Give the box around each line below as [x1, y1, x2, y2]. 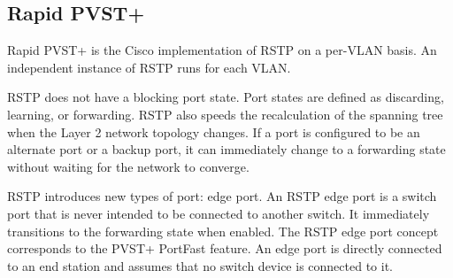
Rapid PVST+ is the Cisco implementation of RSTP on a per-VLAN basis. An [7, 41, 437, 59]
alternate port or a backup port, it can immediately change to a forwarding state [7, 140, 446, 158]
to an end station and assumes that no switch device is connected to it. [7, 256, 393, 274]
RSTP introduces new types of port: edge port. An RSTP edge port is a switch [7, 187, 437, 205]
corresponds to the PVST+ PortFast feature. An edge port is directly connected [7, 239, 442, 258]
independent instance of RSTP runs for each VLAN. [7, 58, 291, 76]
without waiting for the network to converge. [7, 157, 250, 175]
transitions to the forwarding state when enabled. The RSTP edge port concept [7, 221, 439, 240]
